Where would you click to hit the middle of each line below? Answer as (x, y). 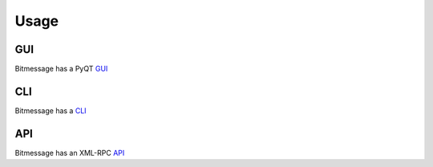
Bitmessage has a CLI (51, 110)
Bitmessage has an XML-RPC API (70, 153)
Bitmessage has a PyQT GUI (61, 69)
